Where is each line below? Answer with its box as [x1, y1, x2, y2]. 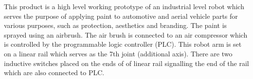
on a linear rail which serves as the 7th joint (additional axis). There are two [4, 48, 233, 58]
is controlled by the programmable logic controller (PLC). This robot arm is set [4, 39, 242, 49]
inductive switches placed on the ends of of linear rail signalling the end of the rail [4, 58, 249, 68]
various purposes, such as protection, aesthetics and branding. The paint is [4, 20, 227, 30]
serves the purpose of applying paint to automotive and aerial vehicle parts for [4, 11, 238, 21]
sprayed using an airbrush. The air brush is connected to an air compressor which [4, 29, 248, 39]
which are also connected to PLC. [4, 67, 105, 78]
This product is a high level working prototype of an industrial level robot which [4, 1, 244, 11]
